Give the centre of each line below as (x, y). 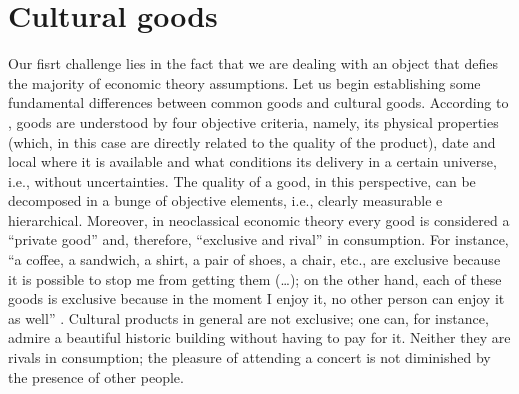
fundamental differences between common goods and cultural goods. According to (258, 102)
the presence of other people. (96, 376)
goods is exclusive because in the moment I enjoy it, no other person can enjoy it (256, 298)
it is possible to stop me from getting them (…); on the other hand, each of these (255, 278)
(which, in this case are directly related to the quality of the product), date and (252, 141)
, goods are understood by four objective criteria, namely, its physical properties (253, 121)
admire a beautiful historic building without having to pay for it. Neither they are (259, 337)
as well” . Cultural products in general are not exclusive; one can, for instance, (248, 317)
